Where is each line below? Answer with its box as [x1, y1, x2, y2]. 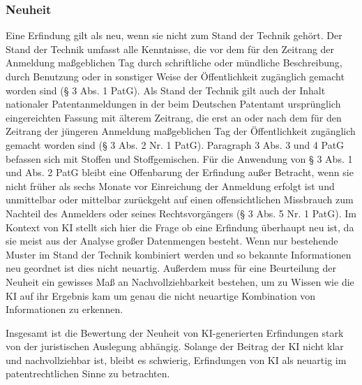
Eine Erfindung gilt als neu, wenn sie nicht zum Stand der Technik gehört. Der [6, 28, 342, 43]
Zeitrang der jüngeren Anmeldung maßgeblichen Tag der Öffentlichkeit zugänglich [6, 124, 356, 138]
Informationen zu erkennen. [6, 302, 123, 317]
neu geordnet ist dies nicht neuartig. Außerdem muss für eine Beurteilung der [6, 261, 337, 275]
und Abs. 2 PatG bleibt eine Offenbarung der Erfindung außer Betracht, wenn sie [6, 165, 354, 180]
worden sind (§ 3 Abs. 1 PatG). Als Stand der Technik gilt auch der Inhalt [6, 82, 326, 97]
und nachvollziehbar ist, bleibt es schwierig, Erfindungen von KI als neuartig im [6, 352, 347, 367]
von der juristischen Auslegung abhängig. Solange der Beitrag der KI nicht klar [6, 339, 344, 354]
